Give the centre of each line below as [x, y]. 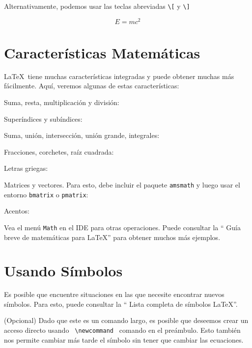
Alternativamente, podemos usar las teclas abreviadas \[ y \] [97, 6]
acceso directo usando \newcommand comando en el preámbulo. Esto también [122, 330]
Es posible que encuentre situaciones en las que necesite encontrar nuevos [114, 294]
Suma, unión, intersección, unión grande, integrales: [82, 135]
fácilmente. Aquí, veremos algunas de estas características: [92, 86]
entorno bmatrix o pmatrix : [46, 194]
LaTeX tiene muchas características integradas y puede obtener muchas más [119, 76]
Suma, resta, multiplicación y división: [62, 102]
